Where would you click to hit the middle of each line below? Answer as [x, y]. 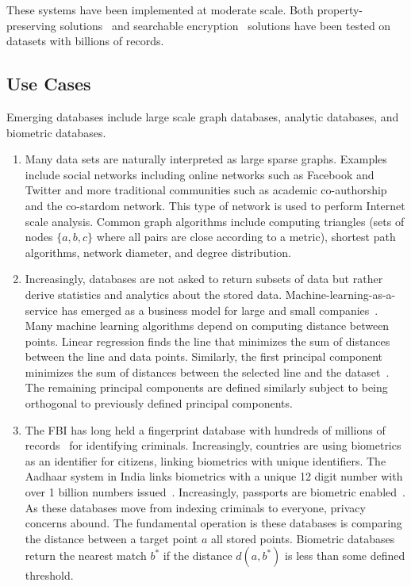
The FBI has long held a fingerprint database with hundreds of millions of [205, 429]
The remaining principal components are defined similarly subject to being [206, 387]
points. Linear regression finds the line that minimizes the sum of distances [207, 341]
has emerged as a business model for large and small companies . [220, 310]
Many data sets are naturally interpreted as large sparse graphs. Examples [206, 159]
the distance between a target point [111, 538]
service [41, 310]
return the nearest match [86, 555]
